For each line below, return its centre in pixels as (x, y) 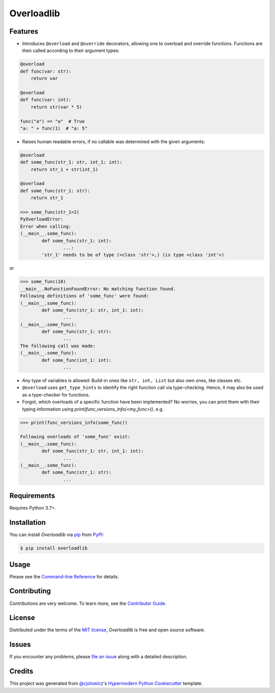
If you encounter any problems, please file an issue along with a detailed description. (99, 657)
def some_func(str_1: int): (77, 241)
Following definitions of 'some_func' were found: (85, 296)
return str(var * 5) (57, 107)
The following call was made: (58, 346)
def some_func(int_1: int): (77, 360)
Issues (20, 645)
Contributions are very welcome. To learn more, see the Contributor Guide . (88, 603)
